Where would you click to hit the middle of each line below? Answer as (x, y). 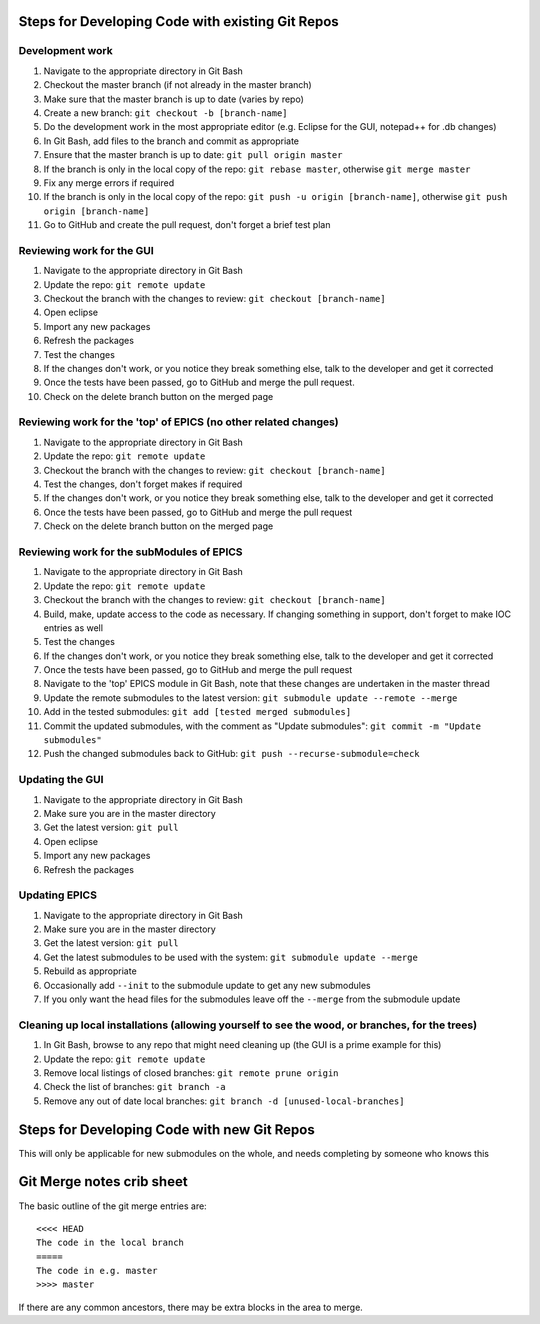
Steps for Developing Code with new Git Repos (166, 1129)
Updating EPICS (57, 895)
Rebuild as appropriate (90, 971)
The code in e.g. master (97, 1271)
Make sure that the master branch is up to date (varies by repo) (174, 99)
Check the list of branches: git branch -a (134, 1087)
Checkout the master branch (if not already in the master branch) (177, 85)
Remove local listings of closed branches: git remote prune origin (191, 1072)
